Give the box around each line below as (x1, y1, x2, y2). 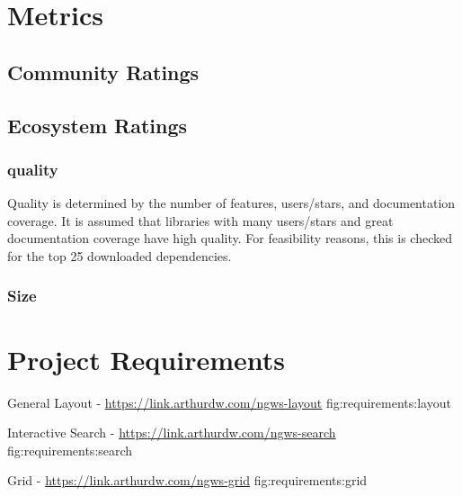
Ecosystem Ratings (7, 111, 188, 139)
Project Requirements (7, 340, 285, 377)
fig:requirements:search (7, 440, 133, 459)
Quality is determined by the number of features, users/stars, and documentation (7, 194, 456, 212)
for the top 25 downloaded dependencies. (7, 246, 232, 265)
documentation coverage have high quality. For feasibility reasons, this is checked (7, 229, 452, 248)
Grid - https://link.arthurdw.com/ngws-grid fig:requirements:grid (7, 471, 368, 490)
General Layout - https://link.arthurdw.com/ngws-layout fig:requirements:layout (7, 392, 451, 411)
